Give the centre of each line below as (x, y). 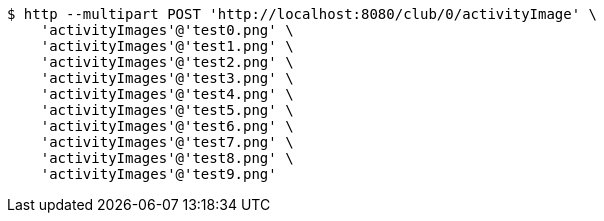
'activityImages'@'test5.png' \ (167, 110)
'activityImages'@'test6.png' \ (167, 126)
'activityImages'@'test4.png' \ (167, 94)
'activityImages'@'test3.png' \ (167, 78)
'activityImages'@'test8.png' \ (167, 158)
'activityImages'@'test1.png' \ (167, 46)
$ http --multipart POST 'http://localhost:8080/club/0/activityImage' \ (302, 14)
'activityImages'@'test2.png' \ (167, 62)
